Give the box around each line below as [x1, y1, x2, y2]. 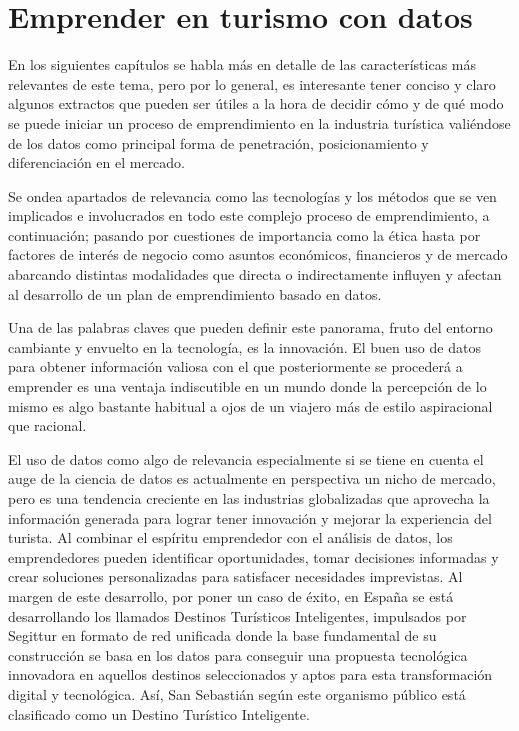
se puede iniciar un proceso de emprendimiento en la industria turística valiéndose [8, 112, 511, 133]
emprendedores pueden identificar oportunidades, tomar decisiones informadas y [8, 546, 499, 567]
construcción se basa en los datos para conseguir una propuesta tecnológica [8, 644, 468, 665]
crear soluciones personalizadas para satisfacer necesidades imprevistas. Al [8, 566, 463, 587]
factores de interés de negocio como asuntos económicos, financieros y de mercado [8, 244, 508, 265]
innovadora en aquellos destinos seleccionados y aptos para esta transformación [8, 664, 493, 685]
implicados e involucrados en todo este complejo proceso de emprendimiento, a [8, 205, 490, 226]
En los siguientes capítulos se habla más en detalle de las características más [8, 54, 477, 75]
